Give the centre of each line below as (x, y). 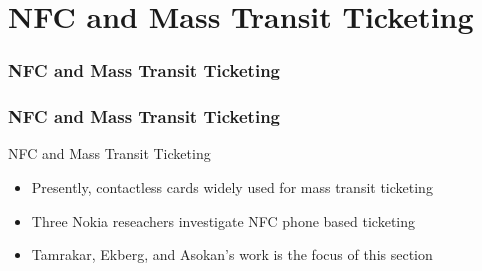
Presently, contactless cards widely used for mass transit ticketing (232, 187)
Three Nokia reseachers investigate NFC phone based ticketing (223, 220)
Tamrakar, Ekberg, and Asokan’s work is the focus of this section (232, 254)
